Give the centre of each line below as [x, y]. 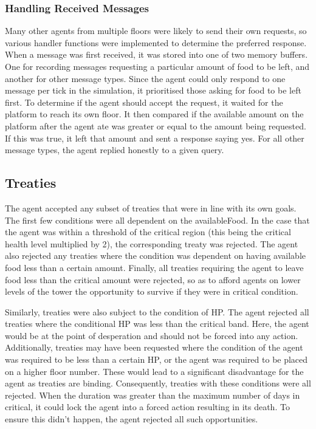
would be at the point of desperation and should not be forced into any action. [152, 335]
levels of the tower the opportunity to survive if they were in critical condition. [152, 291]
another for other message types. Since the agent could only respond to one [145, 78]
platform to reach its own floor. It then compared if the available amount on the [154, 114]
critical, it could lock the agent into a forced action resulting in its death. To [147, 407]
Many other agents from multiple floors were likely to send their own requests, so [156, 31]
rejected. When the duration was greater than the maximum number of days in [153, 395]
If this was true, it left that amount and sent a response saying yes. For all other [155, 138]
